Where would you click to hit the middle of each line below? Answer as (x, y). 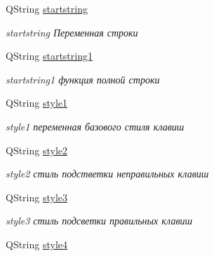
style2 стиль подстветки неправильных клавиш (107, 174)
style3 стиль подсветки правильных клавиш (99, 221)
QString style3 (37, 197)
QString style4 (37, 244)
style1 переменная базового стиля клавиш (95, 126)
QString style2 (37, 150)
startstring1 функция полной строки (83, 79)
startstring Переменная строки (72, 32)
